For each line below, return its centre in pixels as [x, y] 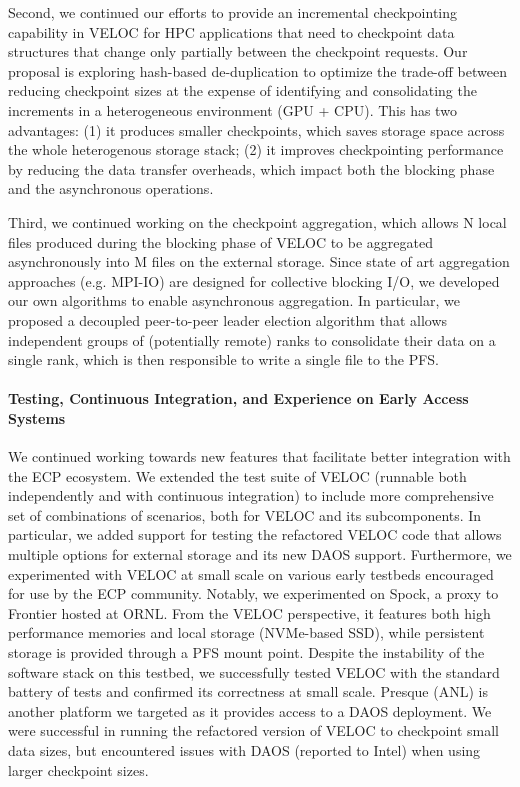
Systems [37, 417]
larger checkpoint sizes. [78, 769]
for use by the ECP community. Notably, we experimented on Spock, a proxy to [253, 593]
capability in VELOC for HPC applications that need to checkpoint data [231, 31]
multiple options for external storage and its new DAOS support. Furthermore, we [260, 554]
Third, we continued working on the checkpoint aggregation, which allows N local [257, 221]
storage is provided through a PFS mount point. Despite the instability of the [246, 652]
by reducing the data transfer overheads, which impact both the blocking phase [251, 168]
